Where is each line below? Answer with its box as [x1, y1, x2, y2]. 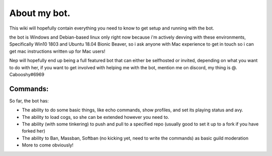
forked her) [22, 128, 45, 134]
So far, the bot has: [9, 98, 49, 104]
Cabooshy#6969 [9, 71, 45, 77]
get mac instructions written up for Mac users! [9, 48, 106, 54]
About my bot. [9, 8, 71, 19]
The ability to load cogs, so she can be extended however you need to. [22, 114, 169, 120]
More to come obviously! [22, 142, 74, 148]
